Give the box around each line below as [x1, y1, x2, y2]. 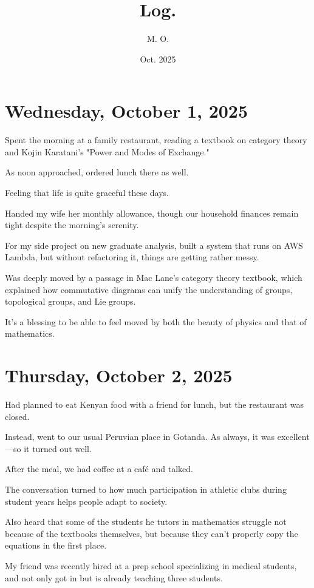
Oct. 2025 [140, 52, 176, 65]
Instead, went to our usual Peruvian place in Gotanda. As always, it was [5, 430, 275, 443]
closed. [5, 410, 30, 422]
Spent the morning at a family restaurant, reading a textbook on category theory [5, 133, 307, 146]
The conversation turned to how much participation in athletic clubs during [5, 483, 287, 496]
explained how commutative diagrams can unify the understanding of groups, [5, 283, 293, 296]
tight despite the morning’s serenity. [5, 218, 139, 231]
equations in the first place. [5, 539, 107, 552]
